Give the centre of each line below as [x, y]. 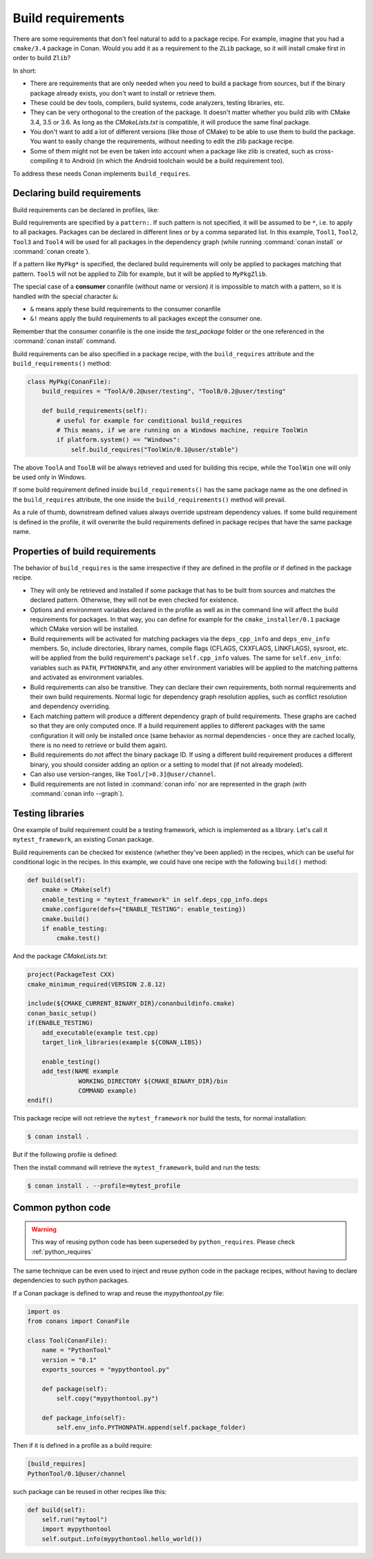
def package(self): [75, 1389]
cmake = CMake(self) [77, 890]
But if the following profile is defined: [65, 1154]
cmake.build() [66, 919]
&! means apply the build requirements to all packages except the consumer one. [146, 319]
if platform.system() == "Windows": [118, 440]
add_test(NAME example [80, 1071]
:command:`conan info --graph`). [77, 793]
